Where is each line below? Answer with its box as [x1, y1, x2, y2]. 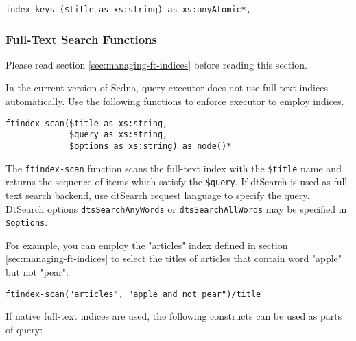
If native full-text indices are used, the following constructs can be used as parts [5, 309, 342, 323]
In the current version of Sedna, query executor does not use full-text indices [5, 80, 328, 95]
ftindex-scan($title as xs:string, [5, 118, 168, 128]
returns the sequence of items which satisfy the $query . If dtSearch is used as [5, 174, 331, 189]
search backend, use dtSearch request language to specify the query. [25, 187, 310, 202]
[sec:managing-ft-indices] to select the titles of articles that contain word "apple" [5, 251, 342, 266]
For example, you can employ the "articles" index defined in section [5, 237, 288, 252]
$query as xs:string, [69, 130, 168, 140]
